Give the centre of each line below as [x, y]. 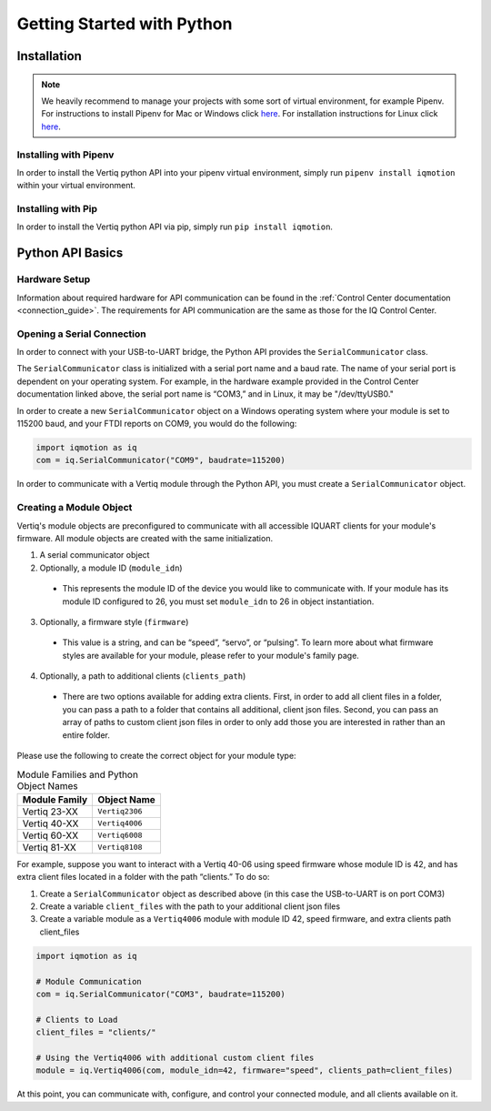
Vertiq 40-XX [50, 823]
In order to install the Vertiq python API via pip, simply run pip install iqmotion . [175, 227]
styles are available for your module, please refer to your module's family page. [210, 655]
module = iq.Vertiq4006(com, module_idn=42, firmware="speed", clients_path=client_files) [245, 1071]
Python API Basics [70, 253]
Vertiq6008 [120, 836]
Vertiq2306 [120, 811]
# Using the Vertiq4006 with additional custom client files [175, 1057]
